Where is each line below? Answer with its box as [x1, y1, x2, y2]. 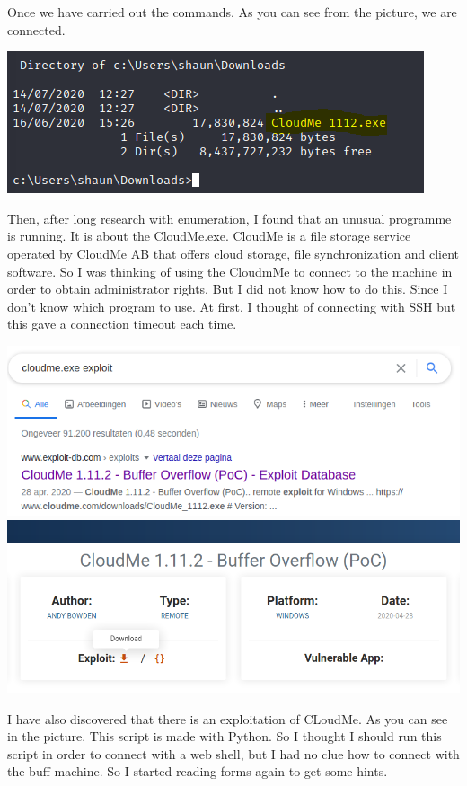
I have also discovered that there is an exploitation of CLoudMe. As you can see [7, 709, 448, 728]
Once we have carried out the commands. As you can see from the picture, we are [7, 3, 457, 21]
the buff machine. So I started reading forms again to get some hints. [7, 762, 388, 781]
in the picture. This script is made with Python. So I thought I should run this [7, 727, 442, 746]
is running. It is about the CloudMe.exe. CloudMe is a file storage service [7, 226, 411, 245]
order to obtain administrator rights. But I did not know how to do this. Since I [7, 279, 448, 298]
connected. [7, 20, 66, 39]
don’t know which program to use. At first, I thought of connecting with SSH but [7, 296, 456, 315]
